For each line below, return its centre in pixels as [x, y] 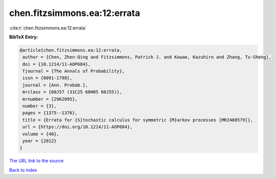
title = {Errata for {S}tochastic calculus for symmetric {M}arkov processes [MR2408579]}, [138, 120]
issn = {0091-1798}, [47, 78]
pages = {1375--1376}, [50, 113]
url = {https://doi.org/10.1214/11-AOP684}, [78, 127]
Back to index [23, 170]
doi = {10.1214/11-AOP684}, [57, 64]
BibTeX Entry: [24, 37]
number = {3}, [40, 106]
